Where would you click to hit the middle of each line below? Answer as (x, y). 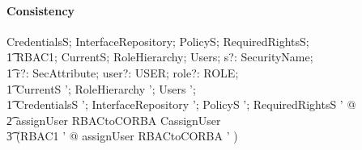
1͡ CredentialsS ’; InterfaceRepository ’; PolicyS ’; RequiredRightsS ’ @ (181, 104)
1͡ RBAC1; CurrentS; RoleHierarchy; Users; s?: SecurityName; (160, 57)
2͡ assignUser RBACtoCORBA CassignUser (114, 120)
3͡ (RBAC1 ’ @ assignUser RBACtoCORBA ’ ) (122, 136)
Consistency (41, 10)
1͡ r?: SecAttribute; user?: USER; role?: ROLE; (123, 72)
